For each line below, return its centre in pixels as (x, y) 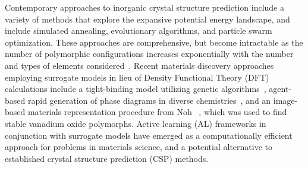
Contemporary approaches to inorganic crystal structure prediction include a (144, 7)
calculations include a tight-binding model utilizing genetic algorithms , (136, 89)
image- (285, 100)
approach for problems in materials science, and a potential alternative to (139, 147)
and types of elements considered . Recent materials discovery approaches (139, 65)
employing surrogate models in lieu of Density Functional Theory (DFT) (137, 77)
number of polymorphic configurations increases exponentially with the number (149, 54)
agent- (280, 89)
